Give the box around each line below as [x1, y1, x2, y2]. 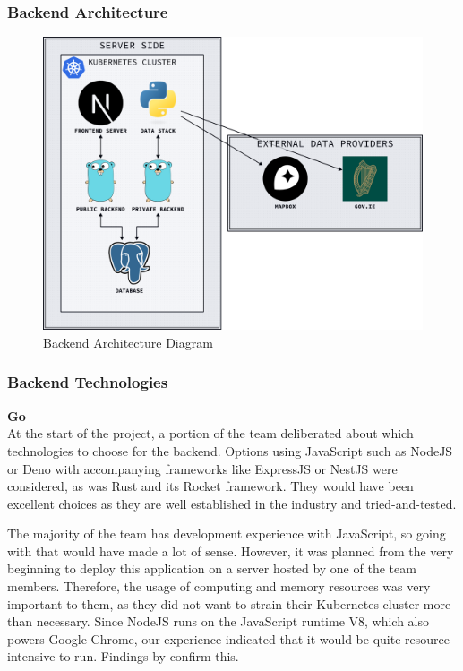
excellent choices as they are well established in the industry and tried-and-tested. [7, 494, 457, 512]
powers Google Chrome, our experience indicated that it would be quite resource [7, 629, 450, 648]
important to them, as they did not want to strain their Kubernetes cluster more [7, 594, 451, 613]
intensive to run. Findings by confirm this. [7, 647, 239, 666]
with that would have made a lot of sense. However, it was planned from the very [7, 541, 454, 560]
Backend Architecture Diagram [43, 332, 213, 351]
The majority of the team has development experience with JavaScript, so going [7, 524, 446, 543]
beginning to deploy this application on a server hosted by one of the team [7, 559, 416, 578]
